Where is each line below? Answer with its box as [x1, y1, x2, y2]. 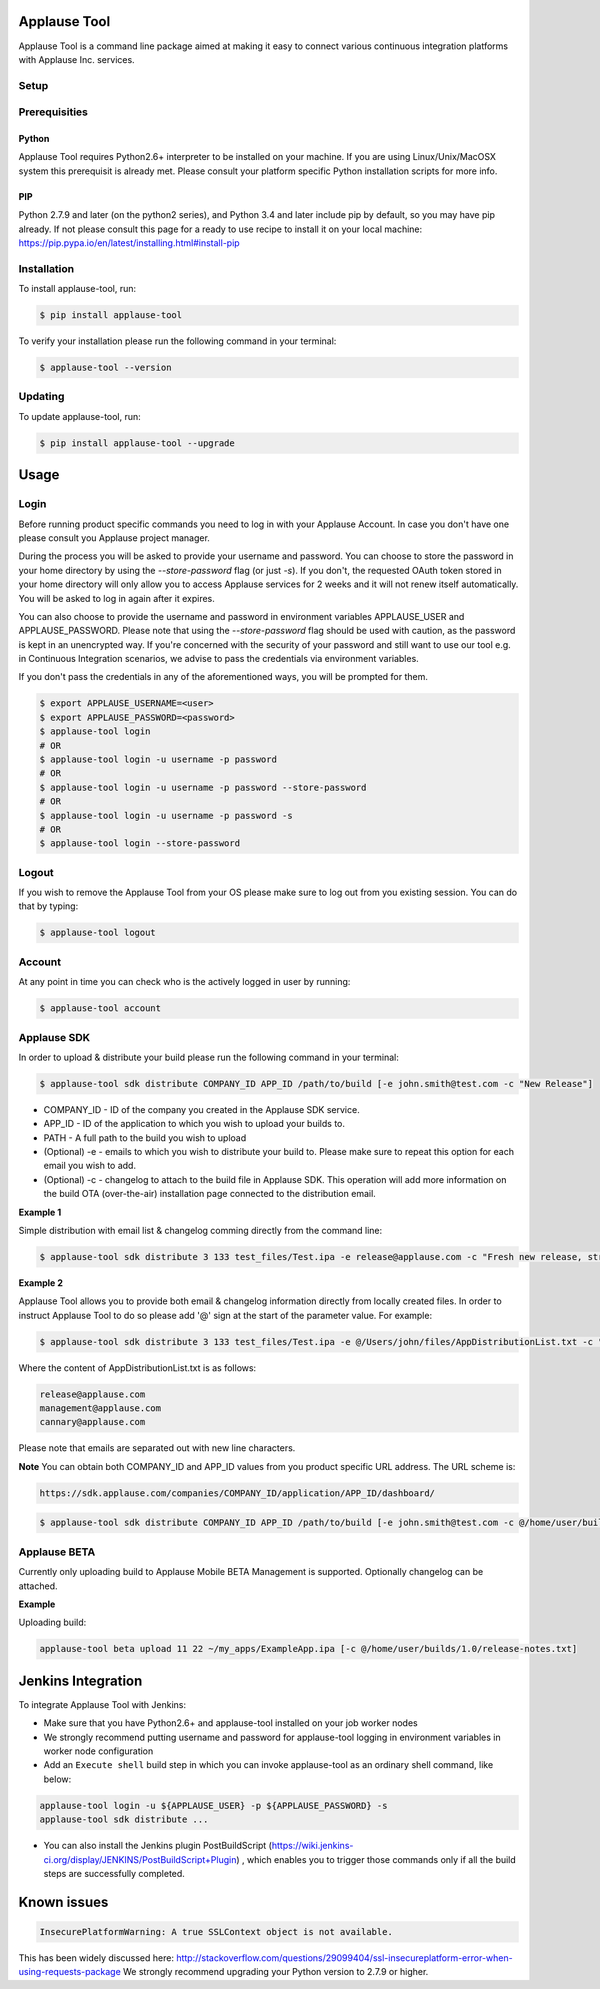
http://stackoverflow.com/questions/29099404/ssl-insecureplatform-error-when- [176, 1951, 514, 1964]
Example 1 [18, 1206, 62, 1218]
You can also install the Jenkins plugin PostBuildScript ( [43, 1840, 272, 1852]
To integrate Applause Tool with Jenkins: [18, 1698, 187, 1710]
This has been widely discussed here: [18, 1951, 175, 1964]
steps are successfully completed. [43, 1867, 185, 1879]
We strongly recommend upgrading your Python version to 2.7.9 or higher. [123, 1966, 429, 1978]
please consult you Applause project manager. [18, 531, 210, 544]
